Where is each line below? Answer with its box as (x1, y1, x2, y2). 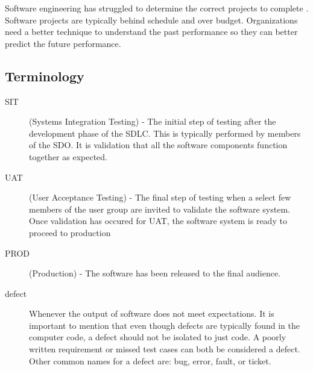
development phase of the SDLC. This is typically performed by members (29, 126, 301, 139)
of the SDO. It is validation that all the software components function (29, 139, 288, 151)
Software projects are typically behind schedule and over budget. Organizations (5, 13, 298, 26)
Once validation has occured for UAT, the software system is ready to (29, 214, 287, 227)
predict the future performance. (5, 37, 121, 49)
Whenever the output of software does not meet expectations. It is (29, 307, 274, 320)
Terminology (5, 66, 84, 85)
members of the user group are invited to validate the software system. (29, 202, 290, 215)
